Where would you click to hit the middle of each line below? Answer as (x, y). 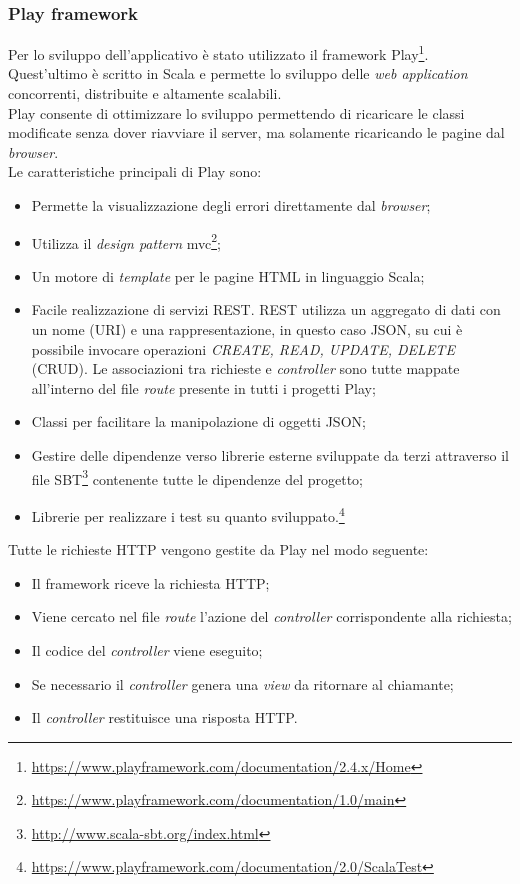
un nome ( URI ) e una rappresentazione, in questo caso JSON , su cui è (247, 329)
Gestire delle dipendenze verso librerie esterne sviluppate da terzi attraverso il (270, 455)
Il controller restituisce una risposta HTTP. (164, 717)
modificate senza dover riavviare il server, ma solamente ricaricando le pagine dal (256, 132)
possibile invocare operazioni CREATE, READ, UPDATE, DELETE (243, 348)
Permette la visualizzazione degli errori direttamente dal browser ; (231, 205)
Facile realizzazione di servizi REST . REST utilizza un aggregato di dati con (266, 309)
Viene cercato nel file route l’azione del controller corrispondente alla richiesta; (271, 616)
